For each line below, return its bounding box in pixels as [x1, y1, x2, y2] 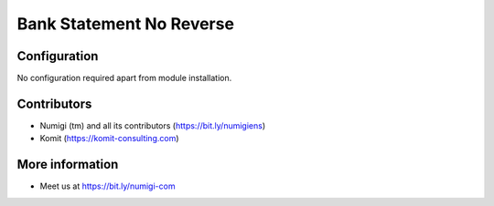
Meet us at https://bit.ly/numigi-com [39, 180, 176, 191]
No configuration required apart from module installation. [16, 73, 232, 84]
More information [16, 157, 119, 172]
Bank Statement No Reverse [16, 14, 235, 34]
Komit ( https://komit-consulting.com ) [39, 133, 179, 144]
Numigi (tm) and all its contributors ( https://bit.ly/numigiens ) [39, 119, 266, 131]
